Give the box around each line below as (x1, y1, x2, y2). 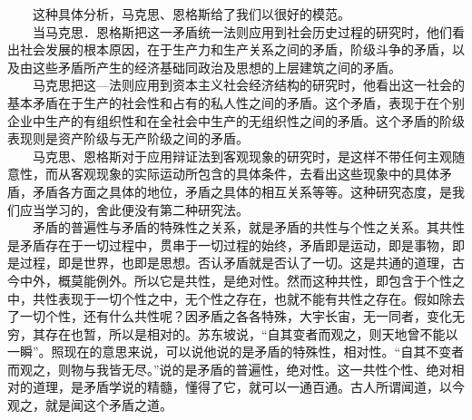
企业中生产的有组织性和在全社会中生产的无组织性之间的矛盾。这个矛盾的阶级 (7, 111, 465, 130)
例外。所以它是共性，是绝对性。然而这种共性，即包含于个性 (95, 270, 452, 289)
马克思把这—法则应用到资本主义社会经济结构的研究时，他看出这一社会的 (32, 75, 465, 94)
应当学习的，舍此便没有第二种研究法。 (19, 200, 249, 219)
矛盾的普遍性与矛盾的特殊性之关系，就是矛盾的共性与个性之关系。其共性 (32, 218, 465, 237)
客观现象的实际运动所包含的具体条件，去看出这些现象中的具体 (70, 164, 439, 183)
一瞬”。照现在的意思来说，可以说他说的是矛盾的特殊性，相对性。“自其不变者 (7, 342, 465, 361)
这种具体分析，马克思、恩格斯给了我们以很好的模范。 (32, 5, 350, 23)
